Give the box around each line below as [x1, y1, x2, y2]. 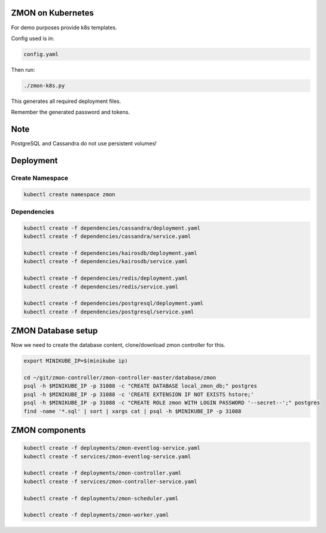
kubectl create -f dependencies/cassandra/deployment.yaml [23, 224, 200, 232]
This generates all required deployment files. [11, 98, 121, 105]
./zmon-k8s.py [23, 82, 65, 89]
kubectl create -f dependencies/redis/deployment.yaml [23, 275, 188, 282]
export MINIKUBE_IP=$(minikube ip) [23, 358, 128, 364]
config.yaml [23, 51, 59, 57]
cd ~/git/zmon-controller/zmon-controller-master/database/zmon [23, 374, 217, 381]
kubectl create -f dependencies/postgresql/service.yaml [23, 308, 194, 315]
